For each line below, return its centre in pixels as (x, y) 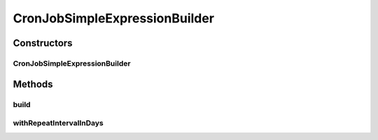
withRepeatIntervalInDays (58, 123)
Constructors (43, 43)
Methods (33, 84)
